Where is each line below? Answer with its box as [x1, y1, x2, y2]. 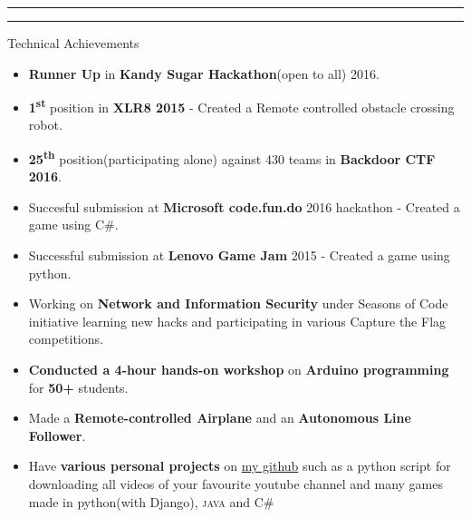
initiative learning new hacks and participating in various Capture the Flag [28, 311, 447, 330]
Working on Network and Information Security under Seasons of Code [28, 294, 448, 313]
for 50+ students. [28, 377, 129, 396]
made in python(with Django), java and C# [28, 492, 274, 511]
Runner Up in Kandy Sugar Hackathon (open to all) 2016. [28, 64, 380, 83]
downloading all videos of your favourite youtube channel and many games [28, 474, 444, 493]
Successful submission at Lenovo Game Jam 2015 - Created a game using [28, 246, 450, 265]
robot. [28, 115, 62, 134]
